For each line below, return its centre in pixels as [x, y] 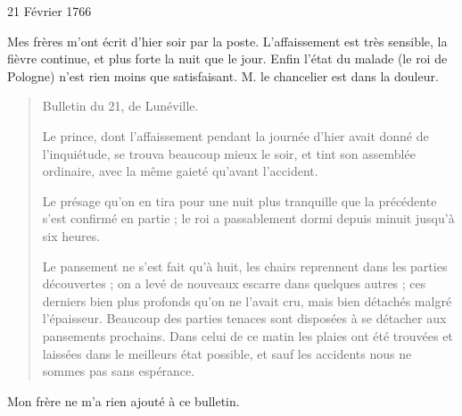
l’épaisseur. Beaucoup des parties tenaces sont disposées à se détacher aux [244, 318]
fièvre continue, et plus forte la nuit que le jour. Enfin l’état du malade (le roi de [227, 58]
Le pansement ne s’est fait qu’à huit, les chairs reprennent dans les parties [245, 266]
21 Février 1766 [49, 11]
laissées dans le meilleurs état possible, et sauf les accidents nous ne [227, 353]
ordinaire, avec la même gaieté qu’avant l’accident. [180, 171]
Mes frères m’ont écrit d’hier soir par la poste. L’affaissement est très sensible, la [227, 41]
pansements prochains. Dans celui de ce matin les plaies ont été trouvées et [247, 335]
